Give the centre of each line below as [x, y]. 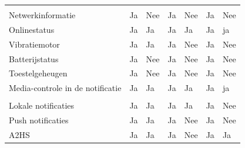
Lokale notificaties [42, 105]
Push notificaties [39, 120]
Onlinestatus [32, 29]
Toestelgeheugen [38, 73]
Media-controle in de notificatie [65, 88]
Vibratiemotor [34, 44]
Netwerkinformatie [42, 15]
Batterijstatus [34, 58]
